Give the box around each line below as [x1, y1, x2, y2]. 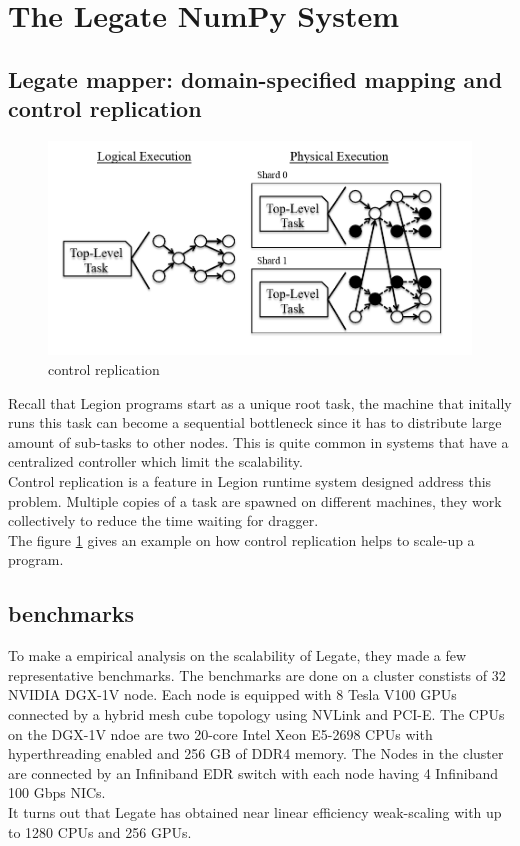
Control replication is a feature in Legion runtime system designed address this [8, 471, 492, 492]
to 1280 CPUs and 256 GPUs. [8, 821, 192, 842]
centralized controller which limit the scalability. [8, 451, 303, 472]
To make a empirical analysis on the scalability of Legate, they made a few [8, 645, 467, 666]
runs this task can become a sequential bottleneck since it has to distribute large [8, 412, 502, 433]
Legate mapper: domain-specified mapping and [8, 63, 503, 94]
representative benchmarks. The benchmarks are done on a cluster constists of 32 [8, 664, 506, 685]
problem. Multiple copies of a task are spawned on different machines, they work [8, 490, 502, 511]
